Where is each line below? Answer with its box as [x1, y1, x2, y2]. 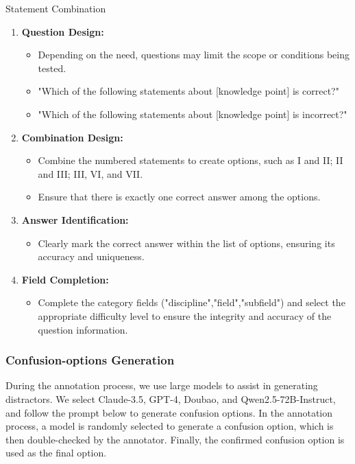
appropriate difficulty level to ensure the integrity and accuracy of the [38, 308, 332, 323]
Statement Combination [5, 1, 106, 15]
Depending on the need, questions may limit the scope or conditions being [38, 47, 350, 62]
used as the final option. [5, 445, 107, 460]
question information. [38, 322, 128, 336]
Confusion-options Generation [5, 351, 175, 369]
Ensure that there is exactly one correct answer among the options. [38, 189, 321, 204]
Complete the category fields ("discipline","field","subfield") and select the [38, 295, 345, 310]
